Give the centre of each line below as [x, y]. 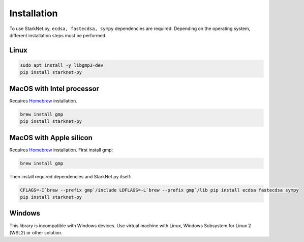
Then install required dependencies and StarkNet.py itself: [70, 176]
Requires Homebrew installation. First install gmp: [61, 150]
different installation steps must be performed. [58, 35]
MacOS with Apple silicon [51, 138]
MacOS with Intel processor [54, 88]
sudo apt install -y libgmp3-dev [62, 65]
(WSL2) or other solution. [36, 232]
